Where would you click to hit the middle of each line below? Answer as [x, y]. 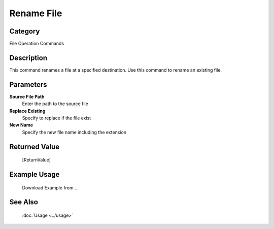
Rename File [36, 13]
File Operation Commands [37, 44]
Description [28, 58]
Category [25, 31]
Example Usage [35, 174]
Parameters [28, 85]
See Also [24, 202]
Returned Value [35, 146]
